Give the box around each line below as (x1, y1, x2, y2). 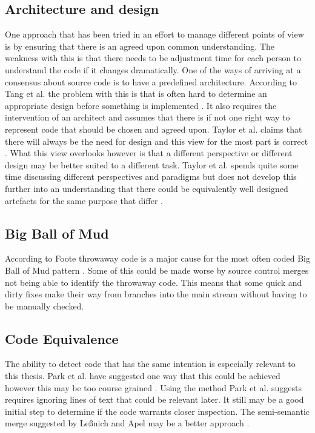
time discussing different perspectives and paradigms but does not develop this (5, 170, 297, 183)
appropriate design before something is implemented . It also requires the (5, 99, 277, 111)
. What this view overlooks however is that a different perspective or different (5, 147, 293, 159)
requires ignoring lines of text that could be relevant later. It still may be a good (5, 393, 304, 406)
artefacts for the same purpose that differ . (5, 194, 163, 207)
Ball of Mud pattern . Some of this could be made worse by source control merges (5, 263, 309, 276)
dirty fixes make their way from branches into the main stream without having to (5, 288, 307, 300)
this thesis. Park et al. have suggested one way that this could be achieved (5, 369, 280, 382)
